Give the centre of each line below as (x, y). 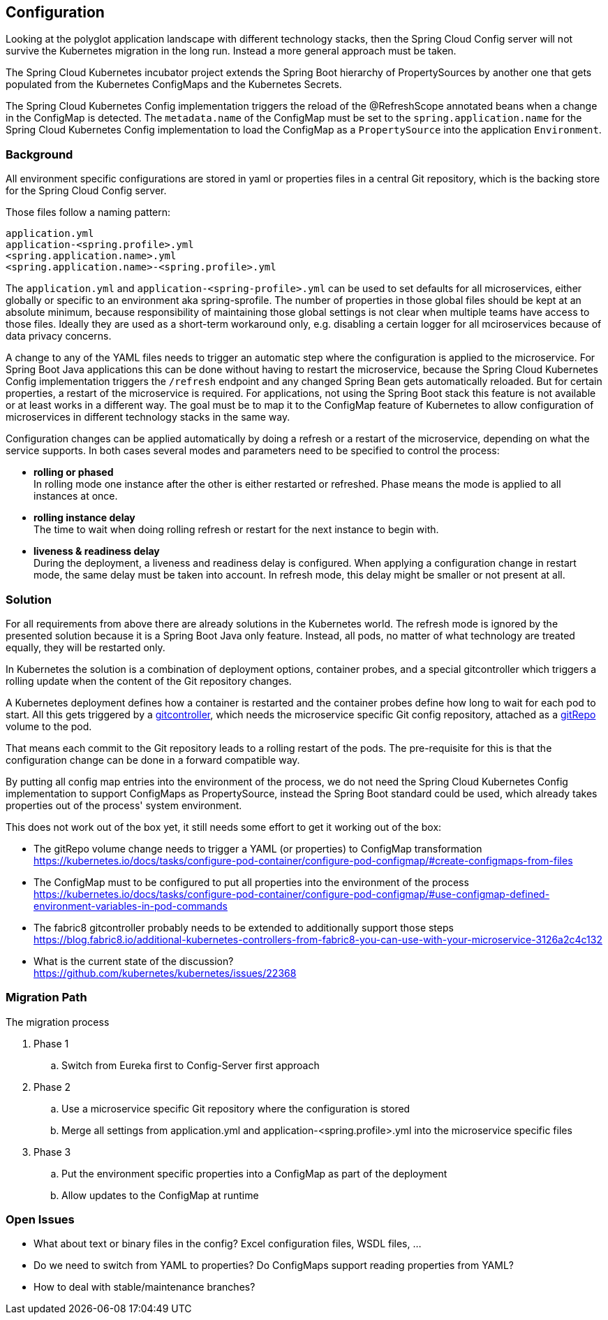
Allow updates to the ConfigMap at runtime (160, 1195)
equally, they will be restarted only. (86, 647)
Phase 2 (52, 1087)
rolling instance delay (84, 518)
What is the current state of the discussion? (134, 961)
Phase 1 (51, 1043)
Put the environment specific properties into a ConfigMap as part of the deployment (254, 1173)
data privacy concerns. (59, 336)
